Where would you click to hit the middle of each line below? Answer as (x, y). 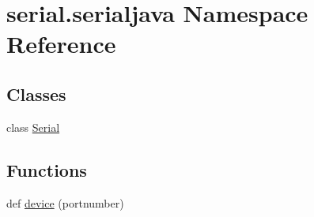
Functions (47, 169)
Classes (36, 94)
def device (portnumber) (65, 202)
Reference (61, 44)
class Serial (33, 127)
